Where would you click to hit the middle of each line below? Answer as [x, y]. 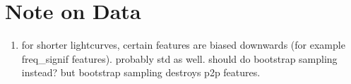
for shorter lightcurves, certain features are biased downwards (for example [183, 45]
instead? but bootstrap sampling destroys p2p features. [141, 72]
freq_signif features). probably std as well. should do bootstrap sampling [179, 58]
